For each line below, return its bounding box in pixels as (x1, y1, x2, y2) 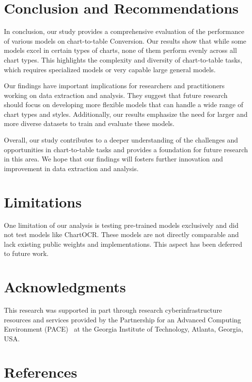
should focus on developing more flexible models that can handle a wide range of (4, 99, 243, 110)
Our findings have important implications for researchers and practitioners (4, 80, 225, 91)
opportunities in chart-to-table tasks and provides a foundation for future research (4, 144, 248, 154)
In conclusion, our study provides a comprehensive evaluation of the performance (4, 26, 244, 36)
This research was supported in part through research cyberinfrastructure (4, 305, 222, 315)
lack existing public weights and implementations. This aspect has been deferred (4, 239, 242, 249)
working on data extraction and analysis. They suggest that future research (4, 90, 228, 100)
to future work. (4, 248, 49, 258)
